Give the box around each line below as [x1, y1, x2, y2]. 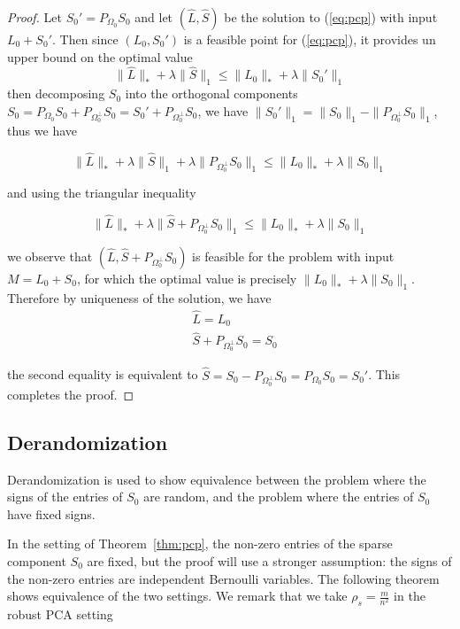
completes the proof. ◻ [7, 384, 134, 403]
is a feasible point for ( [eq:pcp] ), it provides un [183, 30, 436, 48]
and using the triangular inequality [7, 182, 196, 201]
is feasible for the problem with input [192, 246, 395, 265]
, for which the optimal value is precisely [76, 268, 297, 287]
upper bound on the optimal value [7, 47, 193, 66]
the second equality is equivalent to [7, 365, 198, 384]
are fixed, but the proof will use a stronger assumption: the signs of [87, 551, 452, 570]
